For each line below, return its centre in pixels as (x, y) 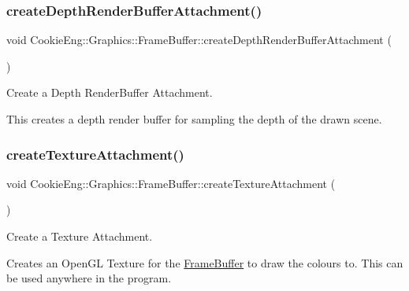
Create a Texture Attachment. (80, 236)
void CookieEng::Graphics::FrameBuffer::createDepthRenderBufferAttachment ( (199, 40)
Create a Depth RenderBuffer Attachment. (110, 92)
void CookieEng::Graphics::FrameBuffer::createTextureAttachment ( (171, 183)
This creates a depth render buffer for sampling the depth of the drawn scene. (194, 119)
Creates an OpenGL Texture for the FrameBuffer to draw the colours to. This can (205, 262)
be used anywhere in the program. (89, 278)
